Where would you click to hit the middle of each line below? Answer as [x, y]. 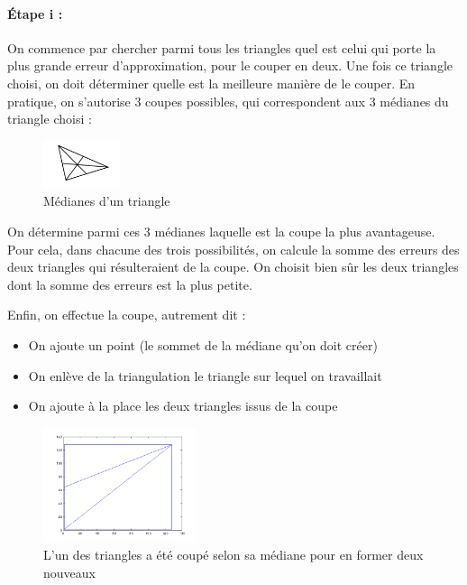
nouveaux [69, 573]
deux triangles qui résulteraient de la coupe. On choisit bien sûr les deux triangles [233, 267]
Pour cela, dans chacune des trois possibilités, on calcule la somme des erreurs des [233, 249]
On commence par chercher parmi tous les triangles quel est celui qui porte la [222, 47]
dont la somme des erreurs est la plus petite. [130, 284]
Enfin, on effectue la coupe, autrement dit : [127, 315]
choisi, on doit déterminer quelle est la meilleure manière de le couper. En [211, 83]
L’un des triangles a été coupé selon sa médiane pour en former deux [233, 555]
